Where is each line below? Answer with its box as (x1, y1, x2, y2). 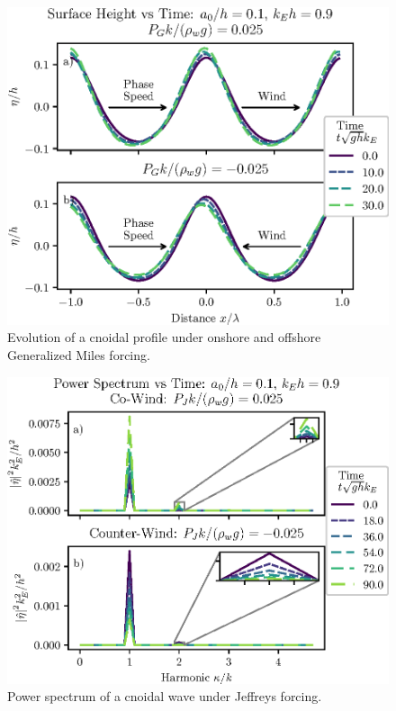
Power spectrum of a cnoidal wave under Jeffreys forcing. (7, 687, 322, 706)
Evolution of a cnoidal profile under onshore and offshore (7, 328, 321, 346)
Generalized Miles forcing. (7, 346, 150, 364)
